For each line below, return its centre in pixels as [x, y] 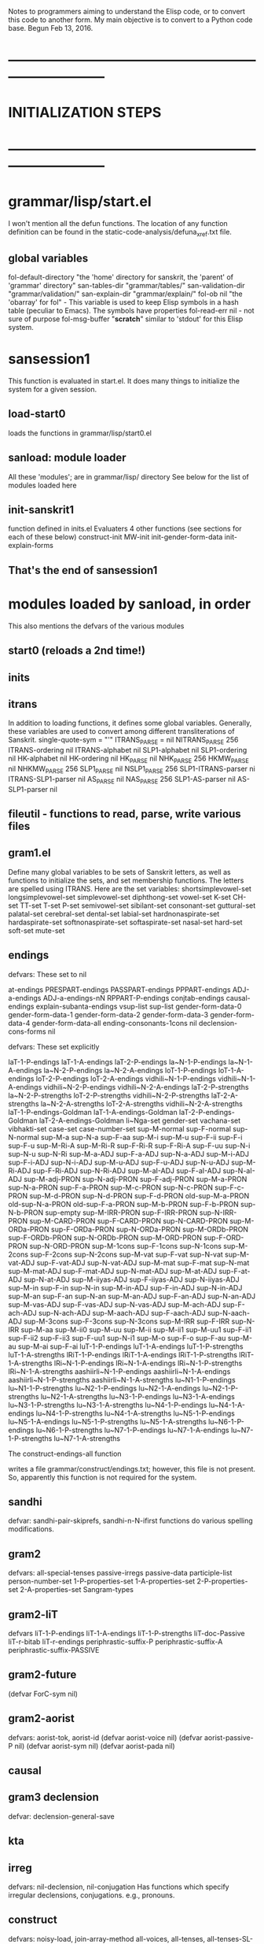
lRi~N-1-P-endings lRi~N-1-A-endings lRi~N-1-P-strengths [148, 1363]
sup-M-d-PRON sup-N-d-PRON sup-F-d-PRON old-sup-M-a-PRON [139, 1195]
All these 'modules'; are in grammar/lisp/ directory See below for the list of [128, 476]
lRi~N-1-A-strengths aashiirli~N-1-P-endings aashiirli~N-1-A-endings [119, 1371]
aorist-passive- [229, 1737]
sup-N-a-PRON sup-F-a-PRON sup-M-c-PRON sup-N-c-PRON [111, 1187]
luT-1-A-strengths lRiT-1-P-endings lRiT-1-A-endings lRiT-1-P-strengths [123, 1354]
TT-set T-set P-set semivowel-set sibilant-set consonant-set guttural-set [138, 905]
